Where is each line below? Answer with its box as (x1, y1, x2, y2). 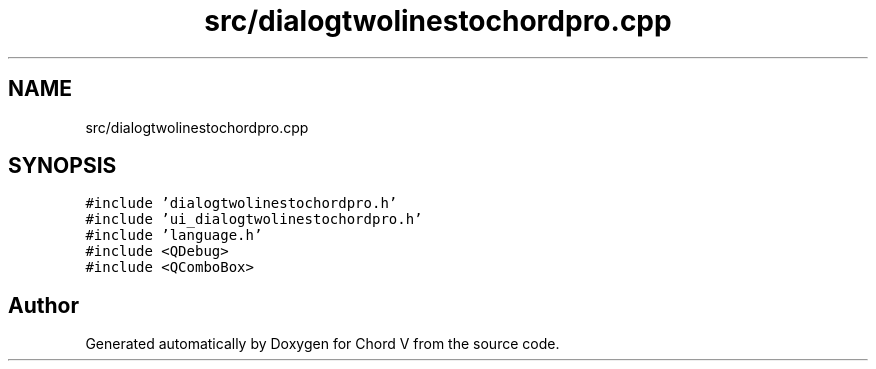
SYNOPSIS (8, 153, 117, 179)
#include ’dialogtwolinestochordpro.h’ (85, 195, 398, 212)
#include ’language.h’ (85, 227, 263, 244)
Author (8, 292, 79, 318)
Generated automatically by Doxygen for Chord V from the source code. (85, 335, 560, 353)
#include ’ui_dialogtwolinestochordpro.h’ (85, 211, 423, 228)
